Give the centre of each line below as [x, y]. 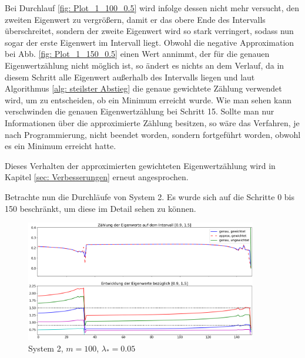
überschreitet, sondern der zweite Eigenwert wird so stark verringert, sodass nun [149, 31]
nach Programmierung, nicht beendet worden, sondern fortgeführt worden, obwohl [153, 134]
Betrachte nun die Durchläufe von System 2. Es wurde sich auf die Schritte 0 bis [150, 196]
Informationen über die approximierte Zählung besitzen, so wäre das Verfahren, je [152, 122]
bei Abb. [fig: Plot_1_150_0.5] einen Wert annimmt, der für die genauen [137, 54]
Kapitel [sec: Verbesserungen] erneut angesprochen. [97, 177]
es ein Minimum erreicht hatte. [61, 146]
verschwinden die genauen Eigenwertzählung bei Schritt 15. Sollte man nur [140, 111]
